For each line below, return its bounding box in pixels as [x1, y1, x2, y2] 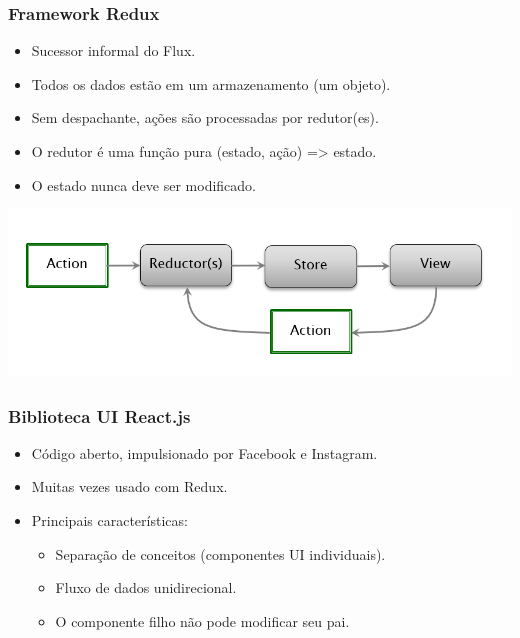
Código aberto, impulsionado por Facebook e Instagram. [31, 442, 378, 463]
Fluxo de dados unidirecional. [55, 577, 237, 598]
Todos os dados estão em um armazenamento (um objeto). [31, 73, 391, 94]
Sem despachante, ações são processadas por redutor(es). [31, 107, 379, 128]
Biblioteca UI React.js [8, 403, 191, 428]
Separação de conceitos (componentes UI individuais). [55, 543, 386, 564]
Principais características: [31, 509, 188, 530]
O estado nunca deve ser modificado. [31, 174, 256, 195]
